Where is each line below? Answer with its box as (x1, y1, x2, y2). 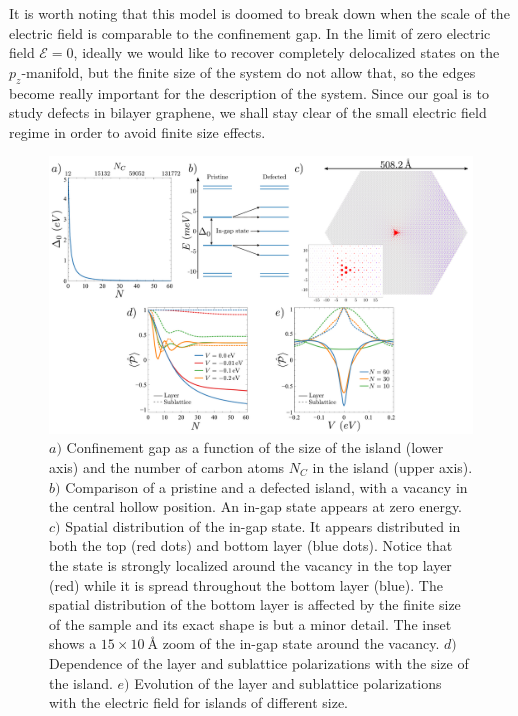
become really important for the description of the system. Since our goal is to (9, 82, 489, 103)
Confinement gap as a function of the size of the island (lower (66, 437, 444, 458)
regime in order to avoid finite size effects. (9, 121, 266, 142)
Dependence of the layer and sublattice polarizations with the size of (49, 652, 469, 673)
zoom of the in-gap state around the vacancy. (162, 633, 440, 654)
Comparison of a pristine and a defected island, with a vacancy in (65, 476, 468, 497)
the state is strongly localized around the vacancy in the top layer (49, 554, 452, 575)
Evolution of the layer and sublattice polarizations (134, 672, 442, 693)
